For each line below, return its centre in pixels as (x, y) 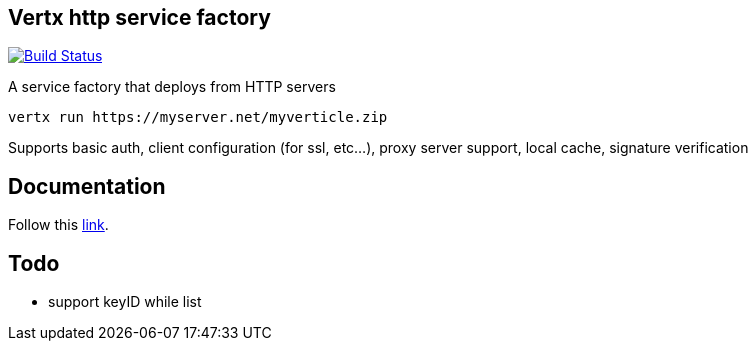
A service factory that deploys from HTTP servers (172, 87)
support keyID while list (125, 302)
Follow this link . (58, 225)
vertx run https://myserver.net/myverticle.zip (198, 117)
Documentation (87, 186)
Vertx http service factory (139, 17)
